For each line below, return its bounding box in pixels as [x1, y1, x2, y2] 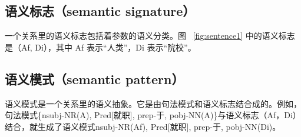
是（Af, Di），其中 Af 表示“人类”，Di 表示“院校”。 [5, 41, 196, 53]
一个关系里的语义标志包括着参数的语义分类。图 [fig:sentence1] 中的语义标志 [5, 29, 295, 42]
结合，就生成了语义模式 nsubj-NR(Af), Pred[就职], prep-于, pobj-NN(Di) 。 [5, 120, 281, 132]
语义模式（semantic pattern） [5, 69, 184, 88]
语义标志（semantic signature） [5, 2, 196, 20]
